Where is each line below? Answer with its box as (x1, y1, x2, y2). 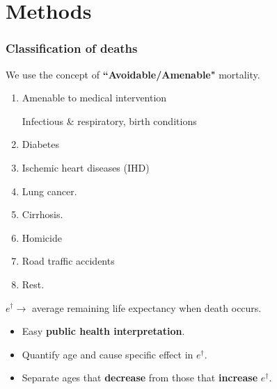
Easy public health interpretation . (22, 324, 185, 338)
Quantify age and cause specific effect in (22, 347, 193, 361)
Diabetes (22, 137, 59, 151)
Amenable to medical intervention (22, 90, 167, 105)
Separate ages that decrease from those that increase (22, 370, 258, 385)
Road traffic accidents (22, 254, 115, 268)
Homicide (22, 230, 62, 245)
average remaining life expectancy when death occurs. (32, 300, 262, 315)
